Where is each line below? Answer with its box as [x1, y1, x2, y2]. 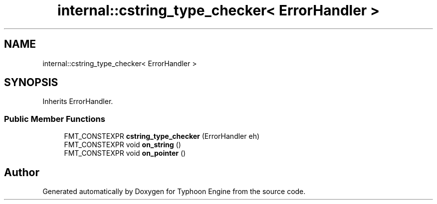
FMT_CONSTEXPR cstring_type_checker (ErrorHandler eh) [64, 132, 260, 141]
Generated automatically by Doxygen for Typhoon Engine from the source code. [42, 187, 306, 196]
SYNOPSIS [4, 76, 58, 89]
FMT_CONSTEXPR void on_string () [64, 140, 181, 149]
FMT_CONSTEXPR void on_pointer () [64, 149, 186, 158]
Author [4, 166, 39, 179]
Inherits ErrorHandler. [42, 97, 113, 106]
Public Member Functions [4, 113, 105, 124]
